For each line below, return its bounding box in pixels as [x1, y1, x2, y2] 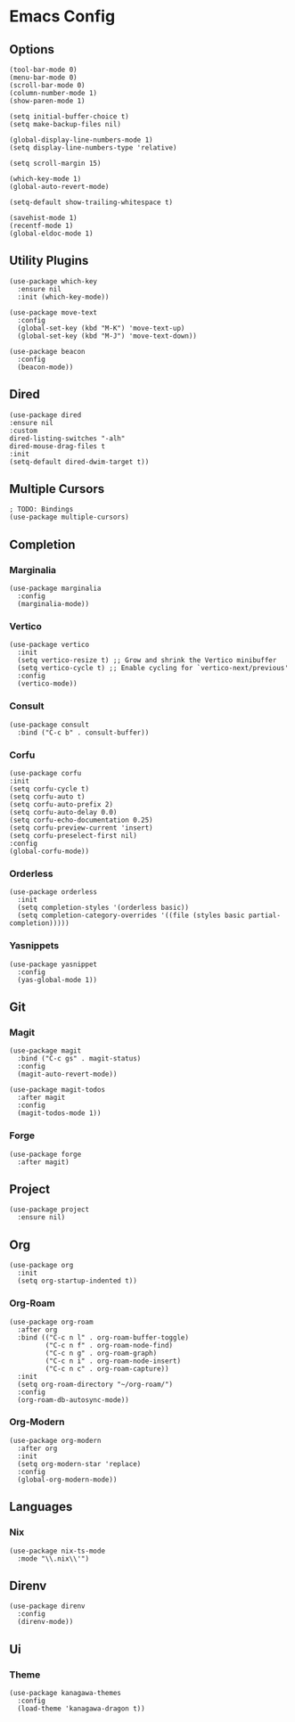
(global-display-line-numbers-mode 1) [9, 135, 153, 144]
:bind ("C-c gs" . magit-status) [17, 1054, 142, 1063]
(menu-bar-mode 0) [9, 73, 78, 82]
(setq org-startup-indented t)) [17, 1276, 138, 1285]
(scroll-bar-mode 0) [9, 81, 86, 90]
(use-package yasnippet [9, 960, 98, 969]
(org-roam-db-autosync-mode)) [17, 1395, 129, 1405]
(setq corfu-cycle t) [9, 784, 90, 794]
